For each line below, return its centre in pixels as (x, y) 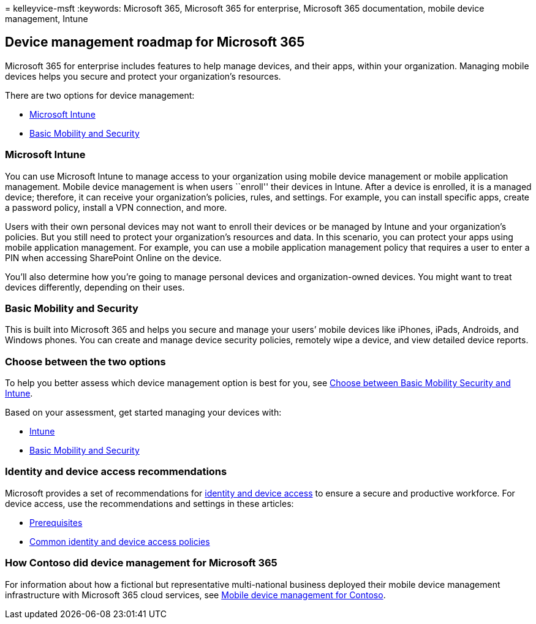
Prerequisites (56, 522)
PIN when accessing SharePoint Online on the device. (113, 257)
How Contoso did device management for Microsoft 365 (141, 563)
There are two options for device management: (100, 95)
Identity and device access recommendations (116, 472)
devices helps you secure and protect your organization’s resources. (143, 76)
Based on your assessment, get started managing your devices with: (143, 413)
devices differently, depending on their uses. (95, 287)
